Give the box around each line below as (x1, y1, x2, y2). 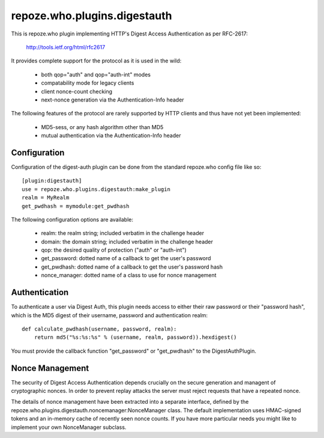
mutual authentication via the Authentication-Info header (41, 132, 181, 139)
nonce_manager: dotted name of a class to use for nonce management (41, 272, 217, 279)
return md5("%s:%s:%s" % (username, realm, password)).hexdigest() (34, 334, 237, 341)
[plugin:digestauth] (22, 177, 82, 184)
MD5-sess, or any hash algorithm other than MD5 (41, 123, 164, 130)
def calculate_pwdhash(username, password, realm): (22, 325, 177, 332)
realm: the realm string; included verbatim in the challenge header (41, 230, 204, 237)
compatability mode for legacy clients (41, 79, 134, 87)
